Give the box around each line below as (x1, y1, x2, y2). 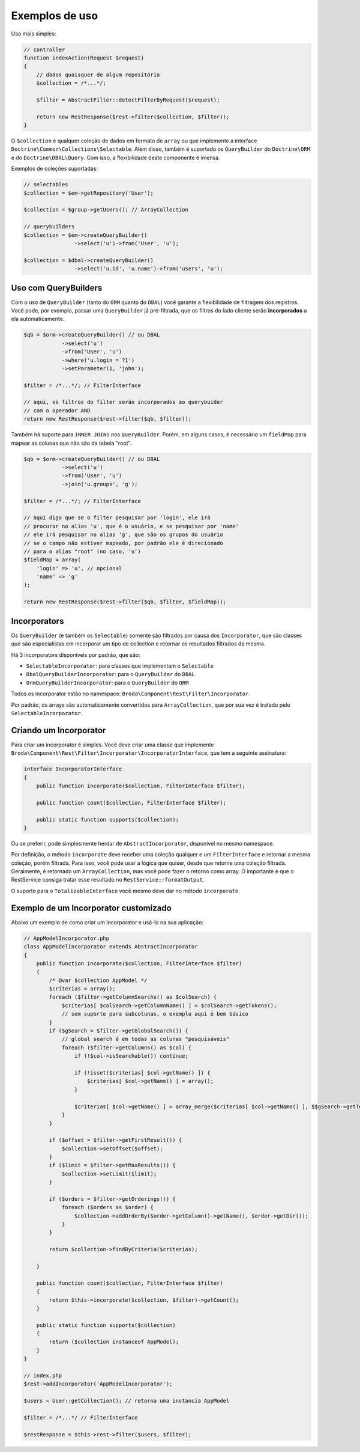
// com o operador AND (23, 407, 91, 414)
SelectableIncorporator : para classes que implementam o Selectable (26, 662, 214, 670)
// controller (23, 46, 65, 53)
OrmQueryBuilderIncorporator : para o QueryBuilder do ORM (26, 679, 189, 686)
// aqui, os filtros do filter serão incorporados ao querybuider (23, 398, 223, 406)
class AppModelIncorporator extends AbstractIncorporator (23, 944, 198, 950)
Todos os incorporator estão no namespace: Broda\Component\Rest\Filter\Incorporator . (11, 690, 250, 697)
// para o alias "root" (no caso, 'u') (23, 548, 141, 555)
